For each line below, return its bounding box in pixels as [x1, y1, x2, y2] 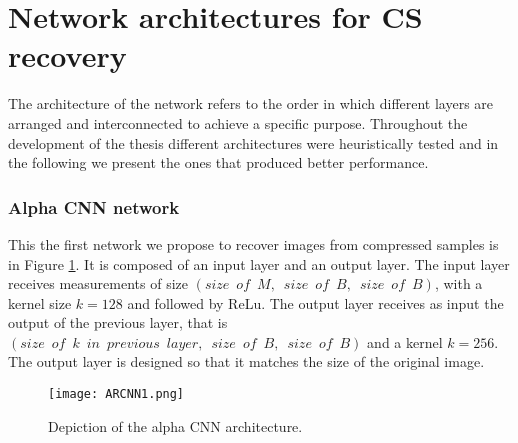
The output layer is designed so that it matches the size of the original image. [8, 351, 485, 372]
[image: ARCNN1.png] [48, 387, 185, 402]
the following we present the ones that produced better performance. [8, 152, 429, 173]
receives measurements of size [8, 273, 188, 294]
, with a [434, 273, 483, 294]
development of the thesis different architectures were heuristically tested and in [8, 132, 499, 153]
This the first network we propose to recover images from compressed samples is [8, 233, 499, 254]
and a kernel [367, 331, 443, 352]
